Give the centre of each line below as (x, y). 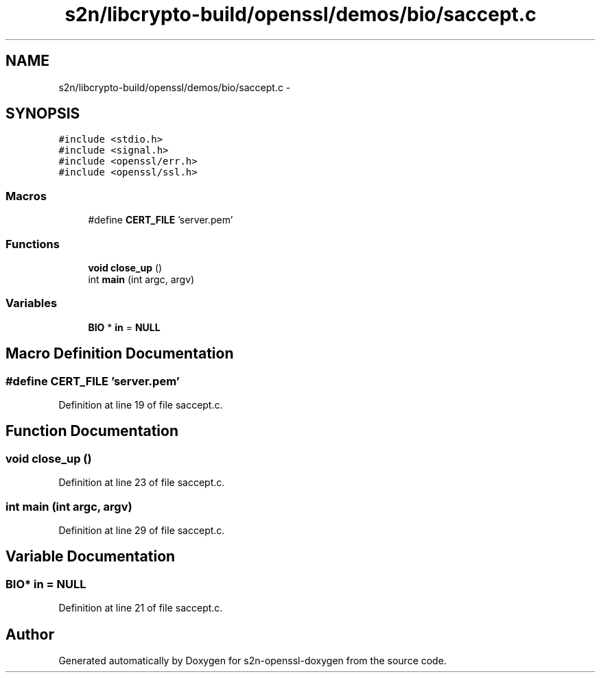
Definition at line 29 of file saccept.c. (142, 530)
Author (30, 634)
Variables (32, 303)
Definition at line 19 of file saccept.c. (141, 404)
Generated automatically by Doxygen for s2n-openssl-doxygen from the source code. (252, 660)
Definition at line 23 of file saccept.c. (142, 483)
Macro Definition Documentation (120, 354)
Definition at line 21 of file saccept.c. (141, 608)
